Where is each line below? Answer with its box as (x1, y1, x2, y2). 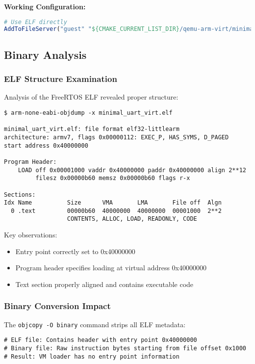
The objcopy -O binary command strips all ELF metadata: (4, 319, 186, 329)
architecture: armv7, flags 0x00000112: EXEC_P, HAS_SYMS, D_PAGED (4, 133, 229, 141)
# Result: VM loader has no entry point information (4, 353, 179, 360)
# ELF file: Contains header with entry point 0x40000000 (4, 337, 197, 344)
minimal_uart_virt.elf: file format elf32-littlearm (4, 126, 179, 133)
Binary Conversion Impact (4, 300, 111, 312)
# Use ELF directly (4, 18, 67, 26)
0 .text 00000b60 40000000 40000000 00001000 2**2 (11, 207, 222, 214)
